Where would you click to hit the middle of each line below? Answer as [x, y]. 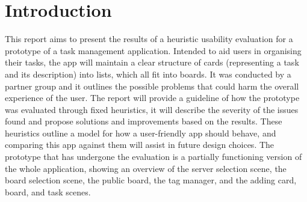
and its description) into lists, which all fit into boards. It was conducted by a [148, 74]
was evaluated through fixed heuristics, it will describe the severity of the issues [152, 109]
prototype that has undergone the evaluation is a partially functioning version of [153, 157]
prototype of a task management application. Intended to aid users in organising [153, 50]
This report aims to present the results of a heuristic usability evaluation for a [149, 39]
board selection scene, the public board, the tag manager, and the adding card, [151, 180]
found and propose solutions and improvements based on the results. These [144, 121]
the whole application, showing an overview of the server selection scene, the [146, 168]
